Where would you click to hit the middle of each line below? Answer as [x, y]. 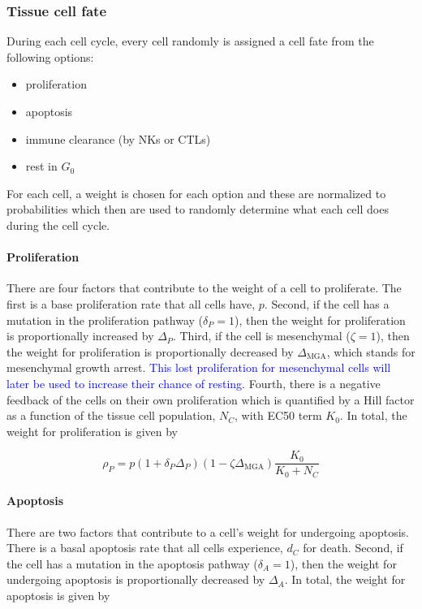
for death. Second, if [353, 548]
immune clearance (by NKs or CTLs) [118, 138]
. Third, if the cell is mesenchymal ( [261, 336]
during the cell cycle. [58, 225]
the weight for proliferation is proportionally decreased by [150, 351]
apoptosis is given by [58, 595]
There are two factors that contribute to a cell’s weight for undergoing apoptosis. [208, 531]
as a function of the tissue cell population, [111, 415]
